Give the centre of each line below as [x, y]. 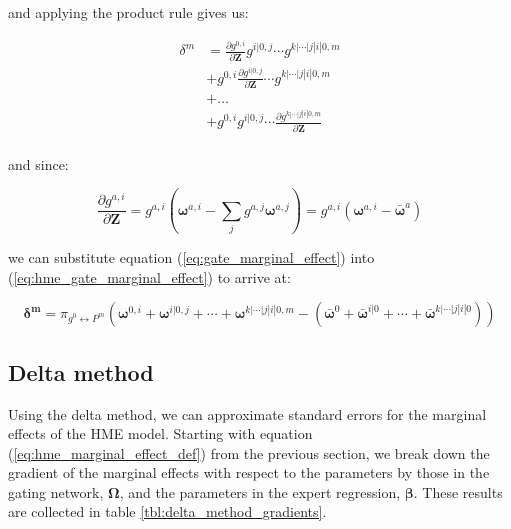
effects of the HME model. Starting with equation [160, 433]
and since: [38, 163]
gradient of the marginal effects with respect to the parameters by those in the [249, 472]
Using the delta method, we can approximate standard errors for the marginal [247, 413]
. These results [458, 491]
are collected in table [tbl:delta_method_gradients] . [167, 511]
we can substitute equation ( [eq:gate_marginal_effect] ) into [191, 257]
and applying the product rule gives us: [128, 12]
